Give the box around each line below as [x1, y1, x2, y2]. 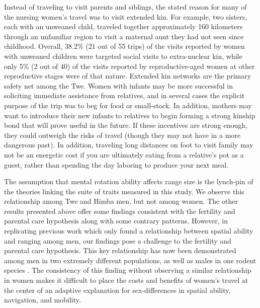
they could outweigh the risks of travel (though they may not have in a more [4, 129, 241, 140]
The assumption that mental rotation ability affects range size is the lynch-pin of [4, 176, 253, 187]
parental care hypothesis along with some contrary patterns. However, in [4, 215, 228, 226]
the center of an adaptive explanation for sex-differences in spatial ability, [4, 284, 231, 295]
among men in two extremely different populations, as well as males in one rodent [4, 255, 256, 265]
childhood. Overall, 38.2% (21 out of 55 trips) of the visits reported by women [4, 41, 245, 51]
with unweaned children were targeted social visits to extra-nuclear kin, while [4, 50, 242, 61]
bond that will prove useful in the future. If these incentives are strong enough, [4, 120, 247, 130]
